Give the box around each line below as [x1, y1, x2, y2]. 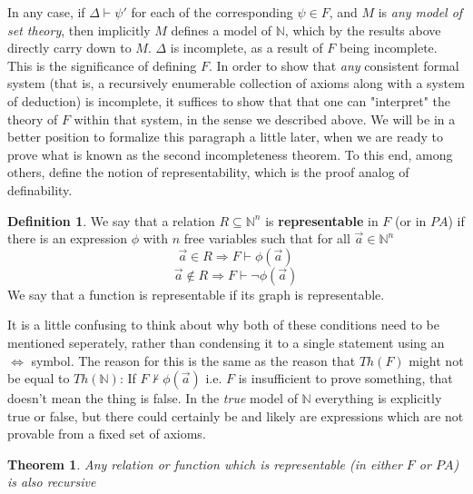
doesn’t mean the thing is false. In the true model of [7, 389, 298, 408]
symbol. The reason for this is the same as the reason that [31, 351, 356, 370]
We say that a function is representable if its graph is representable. [7, 284, 385, 303]
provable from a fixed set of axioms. [7, 424, 206, 443]
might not [409, 351, 464, 370]
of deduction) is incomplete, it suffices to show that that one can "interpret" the [7, 91, 450, 110]
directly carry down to [7, 38, 132, 57]
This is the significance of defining [7, 55, 197, 74]
